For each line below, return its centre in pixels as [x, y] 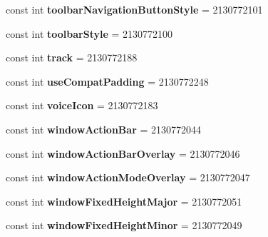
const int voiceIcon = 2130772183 [82, 105]
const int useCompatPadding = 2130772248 [107, 81]
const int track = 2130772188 [72, 57]
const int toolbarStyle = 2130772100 [89, 33]
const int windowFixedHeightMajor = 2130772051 [124, 201]
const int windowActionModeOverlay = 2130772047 [128, 177]
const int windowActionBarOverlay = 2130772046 [123, 153]
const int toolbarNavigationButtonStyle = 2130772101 [134, 9]
